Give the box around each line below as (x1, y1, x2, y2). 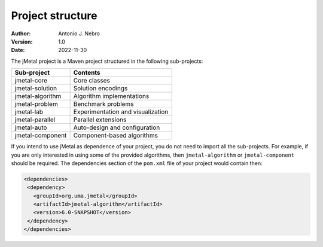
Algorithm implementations (73, 92, 150, 100)
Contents (73, 69, 101, 77)
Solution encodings (73, 84, 128, 93)
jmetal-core (14, 77, 48, 85)
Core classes (73, 77, 111, 85)
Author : (11, 30, 31, 37)
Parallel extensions (73, 115, 127, 124)
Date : (11, 47, 25, 54)
